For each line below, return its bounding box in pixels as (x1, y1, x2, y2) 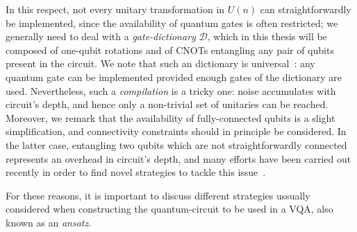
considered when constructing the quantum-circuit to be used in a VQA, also (6, 202, 333, 216)
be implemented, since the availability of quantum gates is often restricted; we (6, 15, 338, 30)
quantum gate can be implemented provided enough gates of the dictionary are (6, 69, 342, 84)
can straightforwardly (260, 2, 351, 16)
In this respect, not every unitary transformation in (6, 2, 225, 16)
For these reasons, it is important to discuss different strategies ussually (6, 188, 310, 202)
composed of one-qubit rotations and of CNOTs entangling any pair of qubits (6, 42, 334, 57)
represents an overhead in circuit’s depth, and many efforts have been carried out (6, 151, 351, 166)
